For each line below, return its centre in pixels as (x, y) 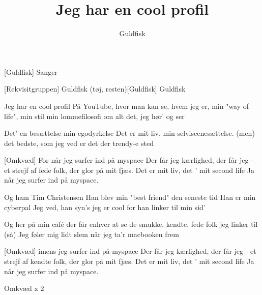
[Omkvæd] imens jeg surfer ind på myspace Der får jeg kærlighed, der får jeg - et (130, 251)
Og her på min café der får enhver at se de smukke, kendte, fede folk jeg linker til (131, 224)
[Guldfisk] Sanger (31, 71)
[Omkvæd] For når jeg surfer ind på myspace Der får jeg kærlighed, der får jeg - (129, 160)
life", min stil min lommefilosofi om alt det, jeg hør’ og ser (94, 116)
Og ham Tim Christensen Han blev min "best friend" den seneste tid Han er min (130, 197)
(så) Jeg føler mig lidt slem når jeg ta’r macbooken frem (92, 234)
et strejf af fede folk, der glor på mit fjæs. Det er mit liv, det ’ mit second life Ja (129, 170)
